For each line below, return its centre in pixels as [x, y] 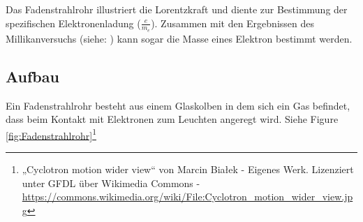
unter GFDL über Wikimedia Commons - [111, 183]
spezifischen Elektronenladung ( [73, 23]
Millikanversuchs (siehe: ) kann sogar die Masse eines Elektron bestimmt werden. [179, 38]
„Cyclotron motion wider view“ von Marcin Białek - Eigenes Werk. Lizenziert [188, 169]
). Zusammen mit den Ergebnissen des [232, 23]
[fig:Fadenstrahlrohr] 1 [51, 134]
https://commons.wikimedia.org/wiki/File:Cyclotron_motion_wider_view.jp [187, 197]
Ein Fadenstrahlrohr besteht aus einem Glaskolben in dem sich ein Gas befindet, [178, 105]
